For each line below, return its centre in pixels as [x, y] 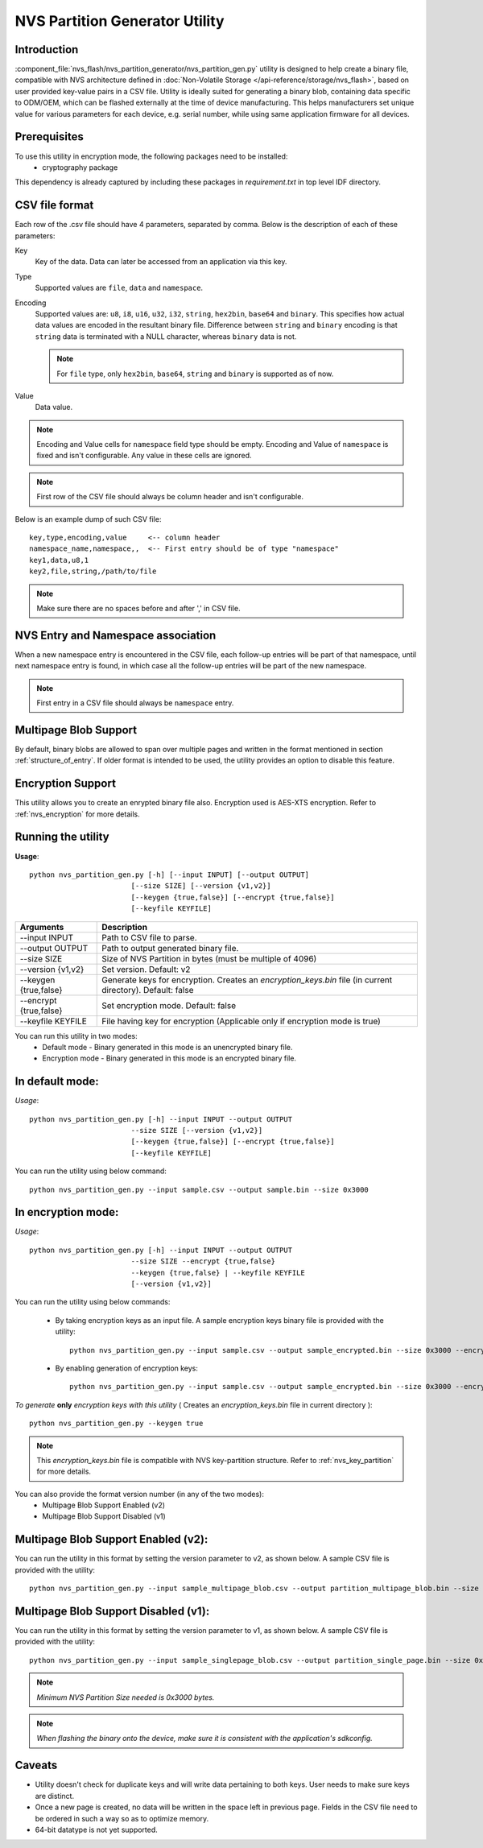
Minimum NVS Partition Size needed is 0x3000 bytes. [126, 1697]
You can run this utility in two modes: [76, 1036]
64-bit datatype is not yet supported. [97, 1829]
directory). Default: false [148, 990]
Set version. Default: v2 [146, 969]
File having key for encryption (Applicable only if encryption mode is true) [242, 1021]
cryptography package [80, 167]
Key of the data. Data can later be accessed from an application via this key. [161, 262]
